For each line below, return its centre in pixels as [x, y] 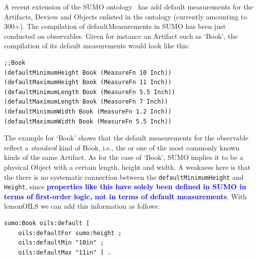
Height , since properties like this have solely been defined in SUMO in [125, 187]
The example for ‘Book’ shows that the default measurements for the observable [126, 138]
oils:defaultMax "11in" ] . [64, 252]
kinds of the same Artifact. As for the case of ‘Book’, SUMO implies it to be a [124, 157]
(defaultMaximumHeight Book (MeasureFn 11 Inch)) [88, 82]
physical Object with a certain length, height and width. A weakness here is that [128, 167]
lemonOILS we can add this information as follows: [82, 206]
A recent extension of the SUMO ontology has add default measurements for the [129, 6]
